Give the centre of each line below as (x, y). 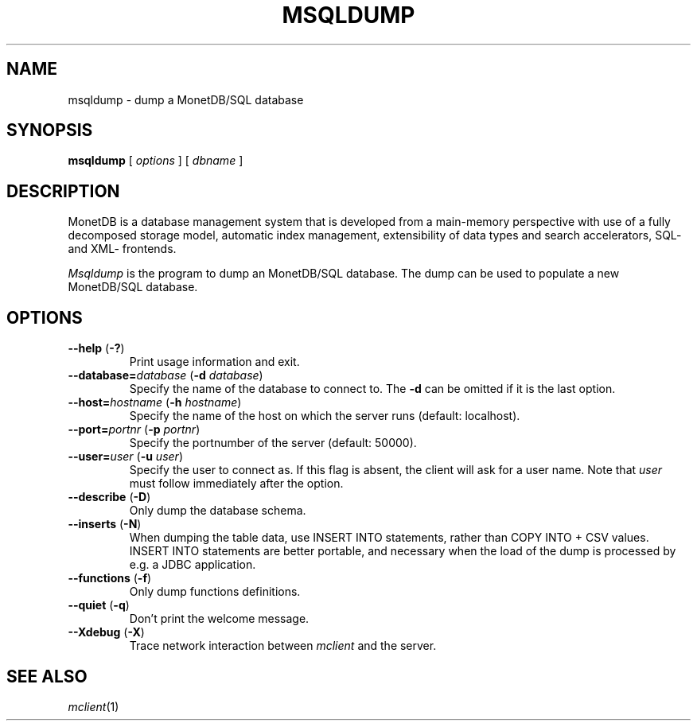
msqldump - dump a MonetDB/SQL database (186, 99)
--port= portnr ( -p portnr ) (134, 430)
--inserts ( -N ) (105, 524)
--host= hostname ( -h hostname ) (155, 402)
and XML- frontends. (122, 249)
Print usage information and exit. (214, 362)
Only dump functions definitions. (215, 592)
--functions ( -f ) (110, 578)
